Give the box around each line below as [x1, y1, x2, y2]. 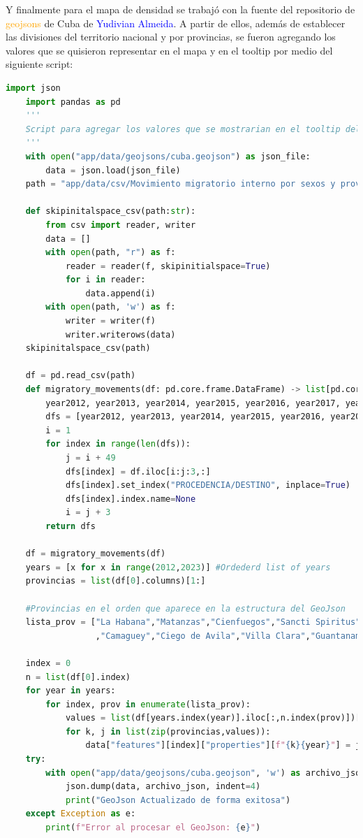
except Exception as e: [25, 809, 136, 819]
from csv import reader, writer [45, 219, 196, 230]
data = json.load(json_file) [45, 165, 181, 175]
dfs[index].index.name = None [65, 493, 196, 504]
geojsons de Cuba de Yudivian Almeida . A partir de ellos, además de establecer [6, 15, 346, 30]
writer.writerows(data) [65, 329, 176, 340]
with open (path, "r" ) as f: [45, 247, 176, 258]
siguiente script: [6, 57, 73, 71]
